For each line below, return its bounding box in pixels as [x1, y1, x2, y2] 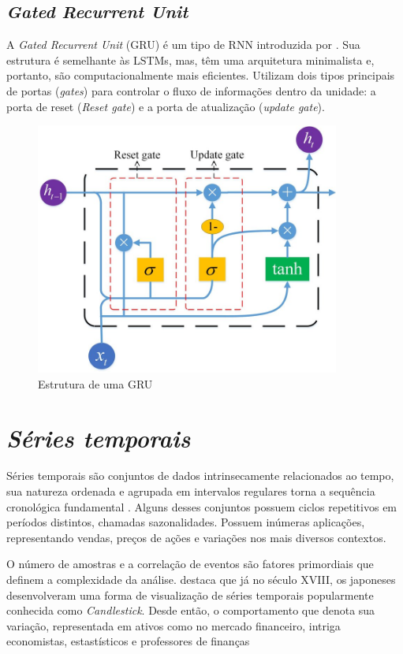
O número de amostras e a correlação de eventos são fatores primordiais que [6, 556, 374, 572]
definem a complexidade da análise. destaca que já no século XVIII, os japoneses [6, 570, 396, 587]
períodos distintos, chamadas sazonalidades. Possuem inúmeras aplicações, [6, 514, 365, 530]
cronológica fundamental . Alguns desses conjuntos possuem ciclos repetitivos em [6, 498, 397, 515]
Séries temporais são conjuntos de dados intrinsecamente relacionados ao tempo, [6, 467, 394, 484]
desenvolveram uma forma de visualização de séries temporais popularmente [6, 586, 374, 603]
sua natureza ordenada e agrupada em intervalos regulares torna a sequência [6, 482, 375, 499]
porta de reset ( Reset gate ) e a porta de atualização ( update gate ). [6, 98, 325, 114]
